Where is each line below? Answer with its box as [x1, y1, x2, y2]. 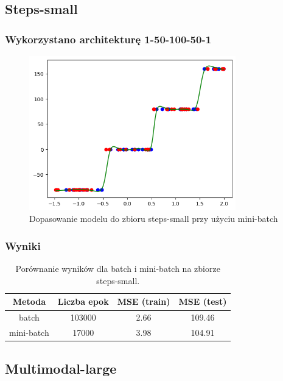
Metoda [12, 295, 46, 308]
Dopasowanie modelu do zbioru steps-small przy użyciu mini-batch [29, 212, 278, 225]
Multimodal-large [5, 358, 117, 377]
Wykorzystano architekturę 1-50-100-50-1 [5, 31, 212, 46]
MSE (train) [117, 295, 170, 308]
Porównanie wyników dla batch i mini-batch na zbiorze [15, 262, 220, 275]
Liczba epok [57, 295, 109, 308]
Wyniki [5, 238, 41, 253]
